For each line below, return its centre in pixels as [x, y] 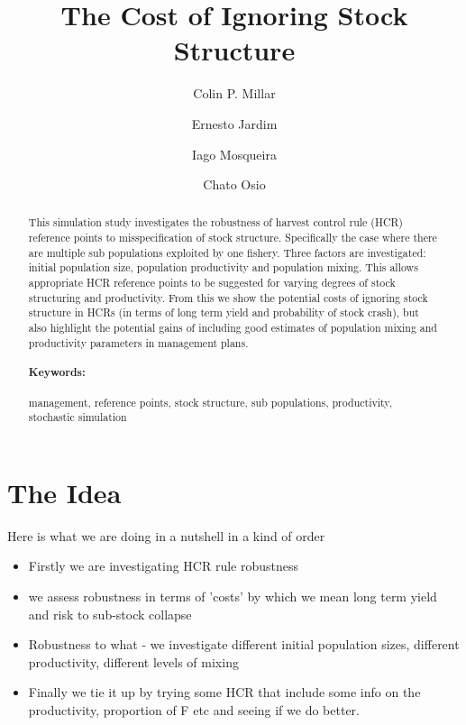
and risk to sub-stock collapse [110, 614]
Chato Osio [234, 184]
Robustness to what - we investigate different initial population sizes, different [244, 644]
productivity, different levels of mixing [133, 661]
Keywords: [57, 372]
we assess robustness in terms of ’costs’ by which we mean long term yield [233, 596]
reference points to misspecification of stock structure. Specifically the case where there [233, 238]
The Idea [64, 492]
